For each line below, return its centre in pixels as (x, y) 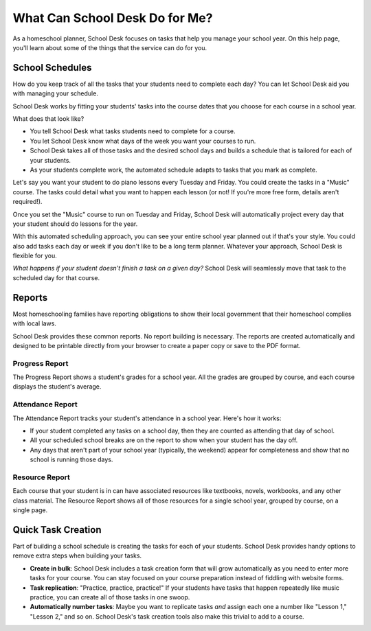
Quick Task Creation (57, 530)
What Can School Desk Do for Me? (113, 18)
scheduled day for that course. (56, 277)
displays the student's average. (57, 387)
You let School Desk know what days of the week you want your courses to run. (143, 141)
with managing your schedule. (56, 93)
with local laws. (34, 323)
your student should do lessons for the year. (75, 224)
